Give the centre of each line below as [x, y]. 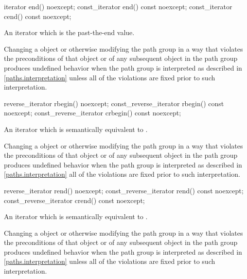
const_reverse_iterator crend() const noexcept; [74, 200]
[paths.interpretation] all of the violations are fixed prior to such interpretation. [122, 174]
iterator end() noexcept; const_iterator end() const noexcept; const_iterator [118, 6]
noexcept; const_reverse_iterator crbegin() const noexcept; [93, 113]
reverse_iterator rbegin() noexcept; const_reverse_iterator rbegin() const [114, 103]
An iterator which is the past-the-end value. [69, 32]
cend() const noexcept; [38, 16]
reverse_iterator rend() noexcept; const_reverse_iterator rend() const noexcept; [124, 190]
